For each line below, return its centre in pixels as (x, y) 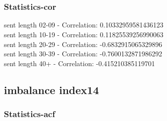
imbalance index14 (52, 89)
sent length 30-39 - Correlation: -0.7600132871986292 (83, 54)
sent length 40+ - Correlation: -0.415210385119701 (80, 63)
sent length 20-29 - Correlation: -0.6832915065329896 (83, 44)
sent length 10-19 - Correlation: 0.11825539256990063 (84, 34)
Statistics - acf (30, 114)
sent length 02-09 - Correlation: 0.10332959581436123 (84, 25)
